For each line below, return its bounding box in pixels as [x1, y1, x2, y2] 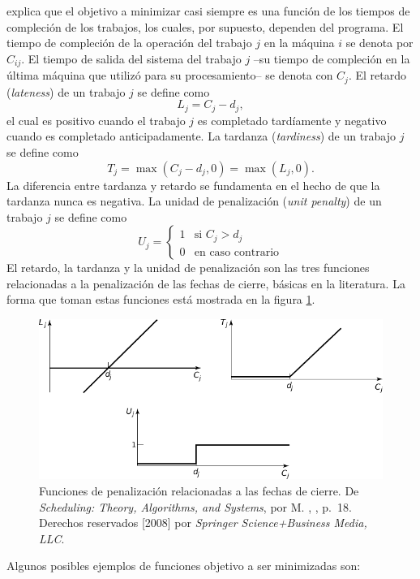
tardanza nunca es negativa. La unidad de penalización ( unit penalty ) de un [6, 192, 382, 210]
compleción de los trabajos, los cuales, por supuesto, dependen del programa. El [6, 18, 404, 35]
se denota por [345, 34, 414, 51]
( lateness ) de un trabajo [6, 83, 126, 100]
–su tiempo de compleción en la [253, 50, 410, 67]
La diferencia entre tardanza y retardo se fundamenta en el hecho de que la [6, 176, 380, 193]
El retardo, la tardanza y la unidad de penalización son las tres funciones [6, 259, 370, 276]
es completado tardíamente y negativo [197, 111, 387, 128]
